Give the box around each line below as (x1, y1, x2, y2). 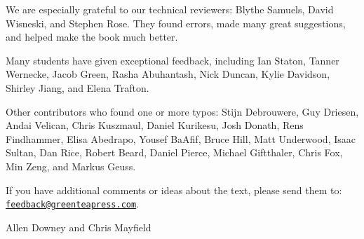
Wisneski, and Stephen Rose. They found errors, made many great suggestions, (6, 15, 346, 30)
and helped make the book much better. (6, 29, 178, 44)
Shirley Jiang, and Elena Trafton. (6, 80, 149, 95)
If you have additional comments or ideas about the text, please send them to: (6, 182, 342, 197)
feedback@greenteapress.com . (6, 196, 140, 211)
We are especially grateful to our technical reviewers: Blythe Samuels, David (6, 2, 334, 16)
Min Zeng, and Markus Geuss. (6, 158, 136, 173)
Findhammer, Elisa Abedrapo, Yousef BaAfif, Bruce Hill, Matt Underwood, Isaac (6, 131, 356, 146)
